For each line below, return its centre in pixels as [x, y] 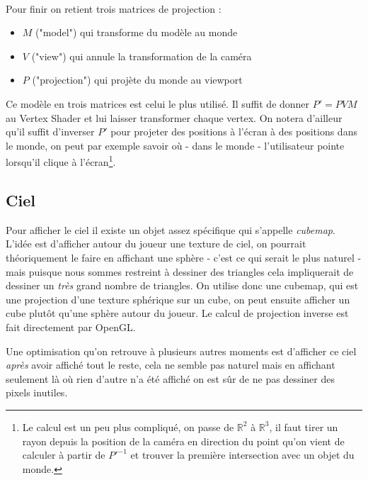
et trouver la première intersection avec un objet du [242, 455]
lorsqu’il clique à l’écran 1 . [61, 161]
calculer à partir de [64, 455]
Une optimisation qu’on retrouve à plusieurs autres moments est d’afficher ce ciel [181, 351]
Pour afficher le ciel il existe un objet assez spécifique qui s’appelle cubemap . [171, 229]
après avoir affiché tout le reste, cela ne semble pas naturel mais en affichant [171, 365]
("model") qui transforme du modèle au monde [137, 32]
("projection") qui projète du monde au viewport [137, 80]
